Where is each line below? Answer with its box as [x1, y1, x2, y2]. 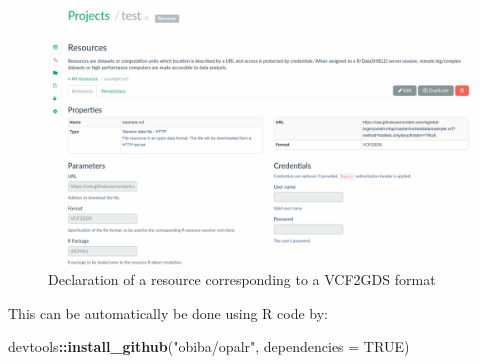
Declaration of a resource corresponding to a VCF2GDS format [48, 269, 436, 290]
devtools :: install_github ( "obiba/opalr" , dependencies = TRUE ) [8, 336, 410, 357]
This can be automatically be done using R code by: [8, 302, 329, 323]
